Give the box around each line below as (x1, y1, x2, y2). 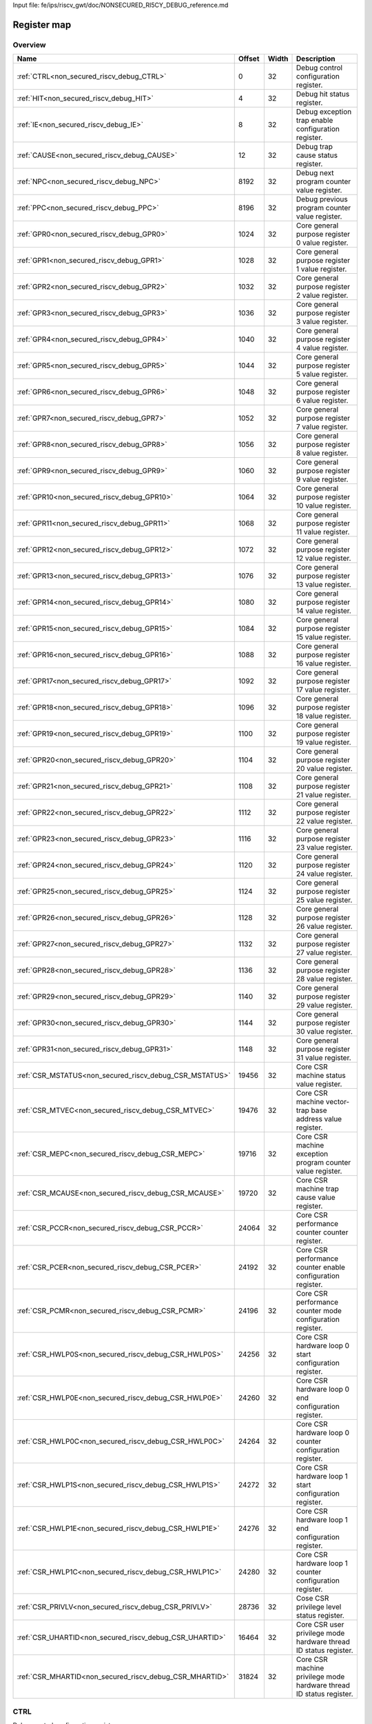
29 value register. (296, 1001, 353, 1010)
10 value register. (296, 501, 351, 510)
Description (296, 54, 335, 63)
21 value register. (296, 790, 351, 800)
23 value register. (296, 843, 353, 852)
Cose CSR (296, 1594, 329, 1603)
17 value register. (296, 685, 351, 694)
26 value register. (296, 921, 353, 931)
